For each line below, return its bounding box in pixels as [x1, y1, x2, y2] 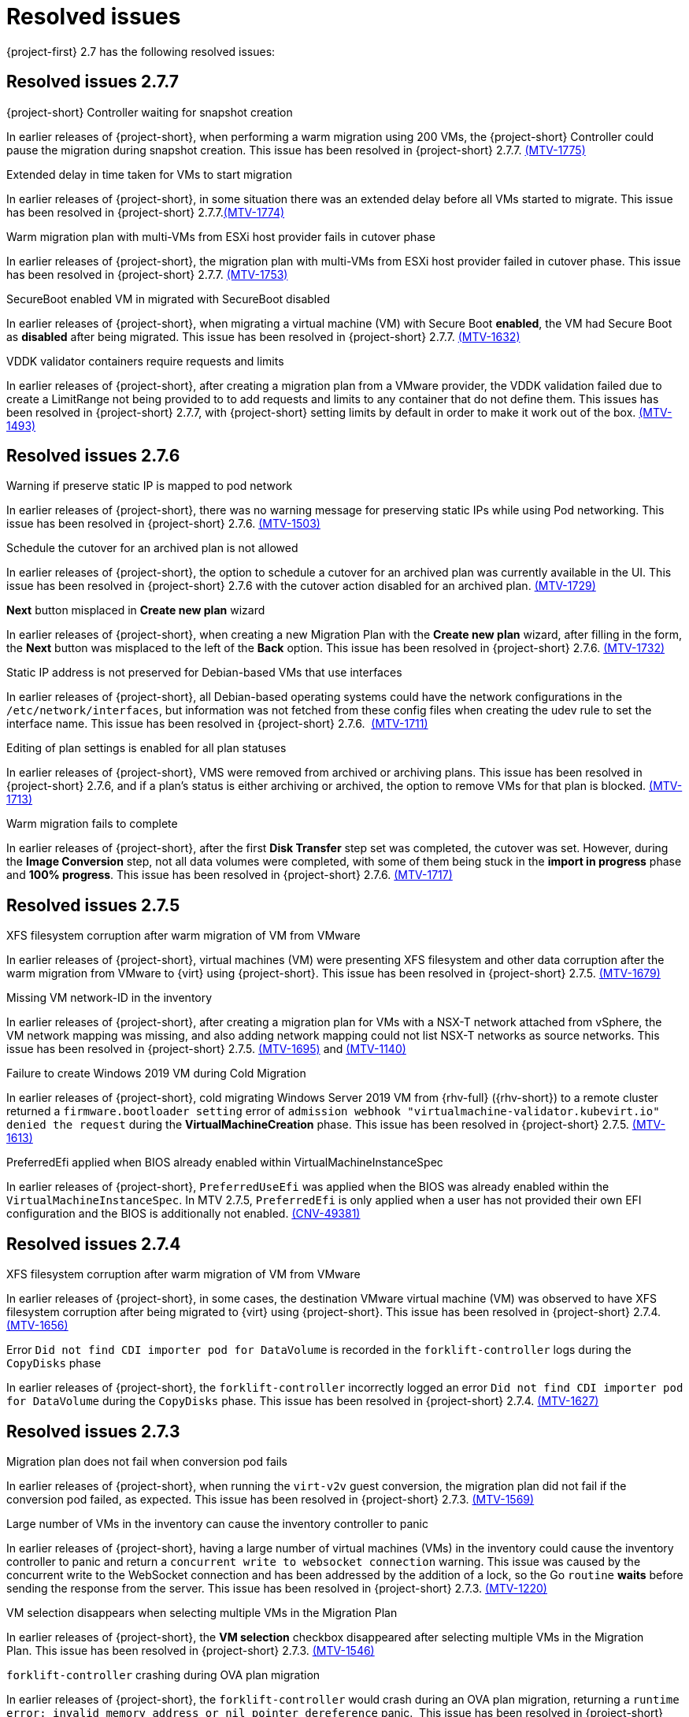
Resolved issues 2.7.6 [6, 446, 180, 466]
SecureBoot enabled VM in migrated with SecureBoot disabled [6, 291, 330, 306]
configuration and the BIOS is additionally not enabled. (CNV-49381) [6, 1207, 361, 1221]
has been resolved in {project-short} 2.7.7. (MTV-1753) [6, 267, 288, 281]
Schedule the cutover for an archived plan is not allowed [6, 541, 298, 555]
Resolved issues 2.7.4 [6, 1233, 181, 1254]
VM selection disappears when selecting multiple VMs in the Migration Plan [6, 1605, 398, 1619]
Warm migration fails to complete [6, 817, 178, 831]
